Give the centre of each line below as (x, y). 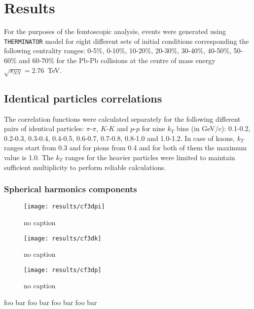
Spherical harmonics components (71, 189)
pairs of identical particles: (44, 128)
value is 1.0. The (29, 157)
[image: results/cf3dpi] (64, 207)
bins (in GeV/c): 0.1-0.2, (213, 128)
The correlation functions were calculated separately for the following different (122, 119)
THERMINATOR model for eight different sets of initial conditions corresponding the (127, 41)
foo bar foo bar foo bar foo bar (51, 302)
